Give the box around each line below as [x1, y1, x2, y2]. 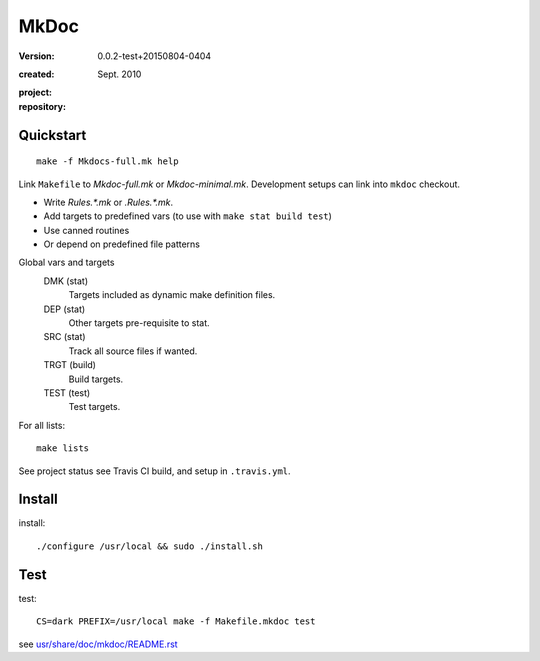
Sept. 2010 [97, 68, 142, 80]
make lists [36, 443, 90, 454]
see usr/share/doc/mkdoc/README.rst [18, 638, 179, 650]
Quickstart [18, 126, 87, 144]
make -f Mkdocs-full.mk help [36, 156, 179, 167]
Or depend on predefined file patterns [43, 238, 200, 250]
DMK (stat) [43, 275, 89, 287]
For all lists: [18, 419, 65, 431]
